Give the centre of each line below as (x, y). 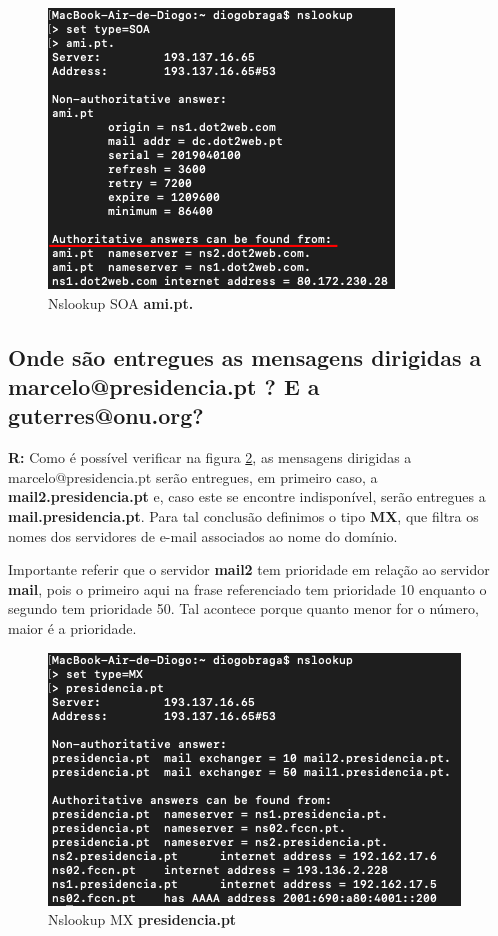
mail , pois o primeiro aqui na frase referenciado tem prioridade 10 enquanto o (247, 588)
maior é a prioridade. (72, 627)
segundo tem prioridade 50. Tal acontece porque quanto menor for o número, (243, 608)
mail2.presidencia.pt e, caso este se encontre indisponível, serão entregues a (247, 496)
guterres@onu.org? (106, 415)
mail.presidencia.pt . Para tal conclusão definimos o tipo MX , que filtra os (243, 515)
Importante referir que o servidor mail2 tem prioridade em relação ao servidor (249, 569)
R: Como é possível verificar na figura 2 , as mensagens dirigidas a (210, 457)
